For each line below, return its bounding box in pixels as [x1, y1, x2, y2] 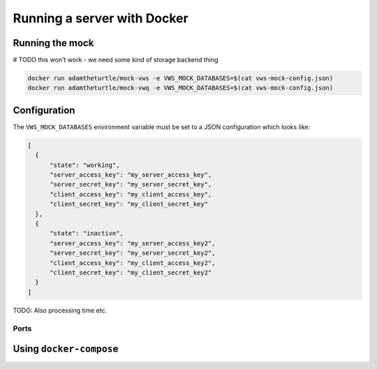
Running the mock [13, 37, 94, 49]
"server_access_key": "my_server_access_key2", [50, 239, 216, 247]
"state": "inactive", [50, 229, 124, 238]
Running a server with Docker [13, 10, 188, 26]
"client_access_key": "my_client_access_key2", [50, 259, 216, 267]
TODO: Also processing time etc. [13, 306, 108, 314]
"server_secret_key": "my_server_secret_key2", [50, 249, 216, 257]
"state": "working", [50, 161, 120, 169]
